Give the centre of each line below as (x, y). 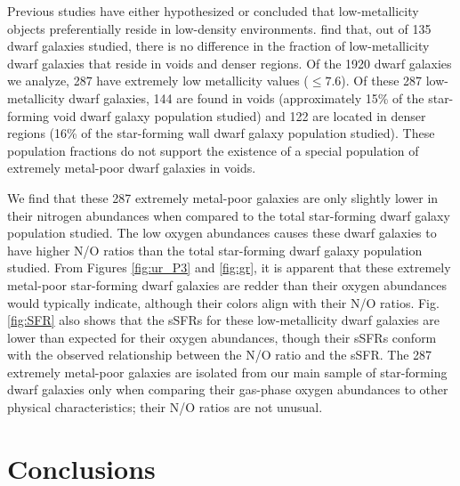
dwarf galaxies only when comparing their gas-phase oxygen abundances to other (228, 389)
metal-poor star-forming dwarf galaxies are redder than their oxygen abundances (227, 284)
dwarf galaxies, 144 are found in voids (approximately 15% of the (246, 97)
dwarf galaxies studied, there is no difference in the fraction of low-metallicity (218, 46)
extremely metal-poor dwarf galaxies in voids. (132, 168)
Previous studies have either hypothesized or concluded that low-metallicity (213, 11)
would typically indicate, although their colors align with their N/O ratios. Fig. (223, 302)
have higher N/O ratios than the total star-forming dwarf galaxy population (215, 250)
